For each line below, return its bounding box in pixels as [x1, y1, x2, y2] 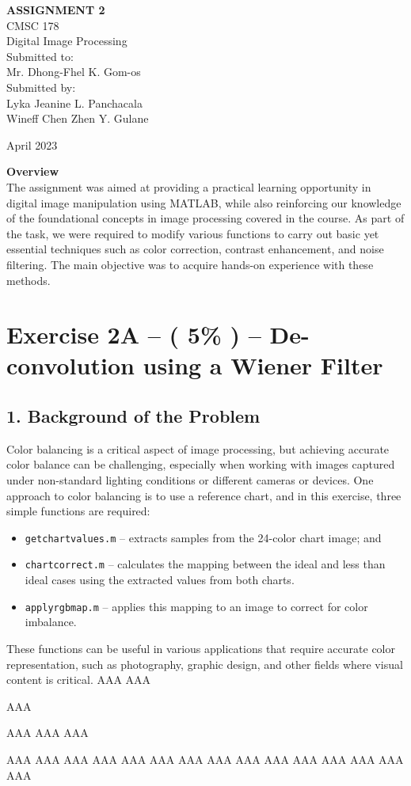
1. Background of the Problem [6, 404, 261, 428]
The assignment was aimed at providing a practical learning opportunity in [6, 178, 371, 195]
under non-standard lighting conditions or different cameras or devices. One [6, 472, 374, 488]
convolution [6, 349, 135, 382]
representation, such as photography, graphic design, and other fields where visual [6, 655, 403, 672]
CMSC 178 [6, 17, 59, 33]
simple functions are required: [6, 503, 150, 519]
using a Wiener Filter [143, 349, 383, 382]
